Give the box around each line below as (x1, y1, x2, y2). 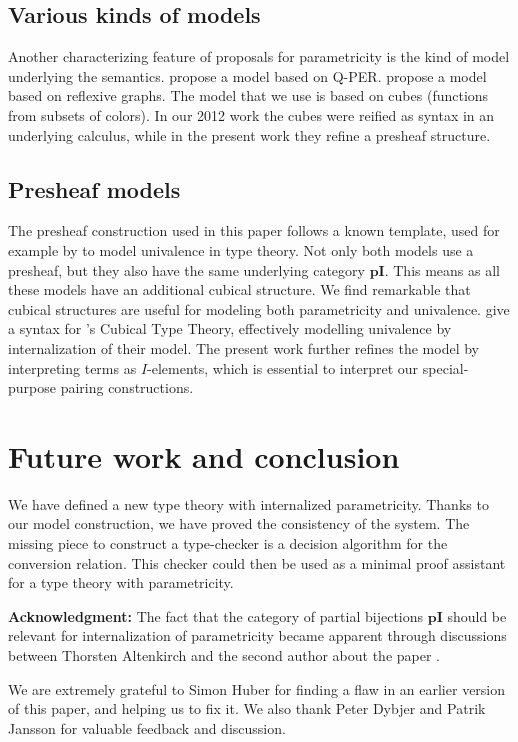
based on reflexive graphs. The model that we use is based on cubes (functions (8, 85, 489, 106)
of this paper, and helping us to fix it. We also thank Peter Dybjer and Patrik (8, 698, 486, 719)
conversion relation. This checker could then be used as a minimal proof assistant (8, 552, 506, 573)
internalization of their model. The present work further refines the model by (8, 337, 480, 358)
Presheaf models (8, 173, 181, 204)
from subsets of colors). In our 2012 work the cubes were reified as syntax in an (8, 104, 495, 125)
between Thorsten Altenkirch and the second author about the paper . (8, 645, 441, 665)
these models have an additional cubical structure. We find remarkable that (8, 279, 471, 300)
